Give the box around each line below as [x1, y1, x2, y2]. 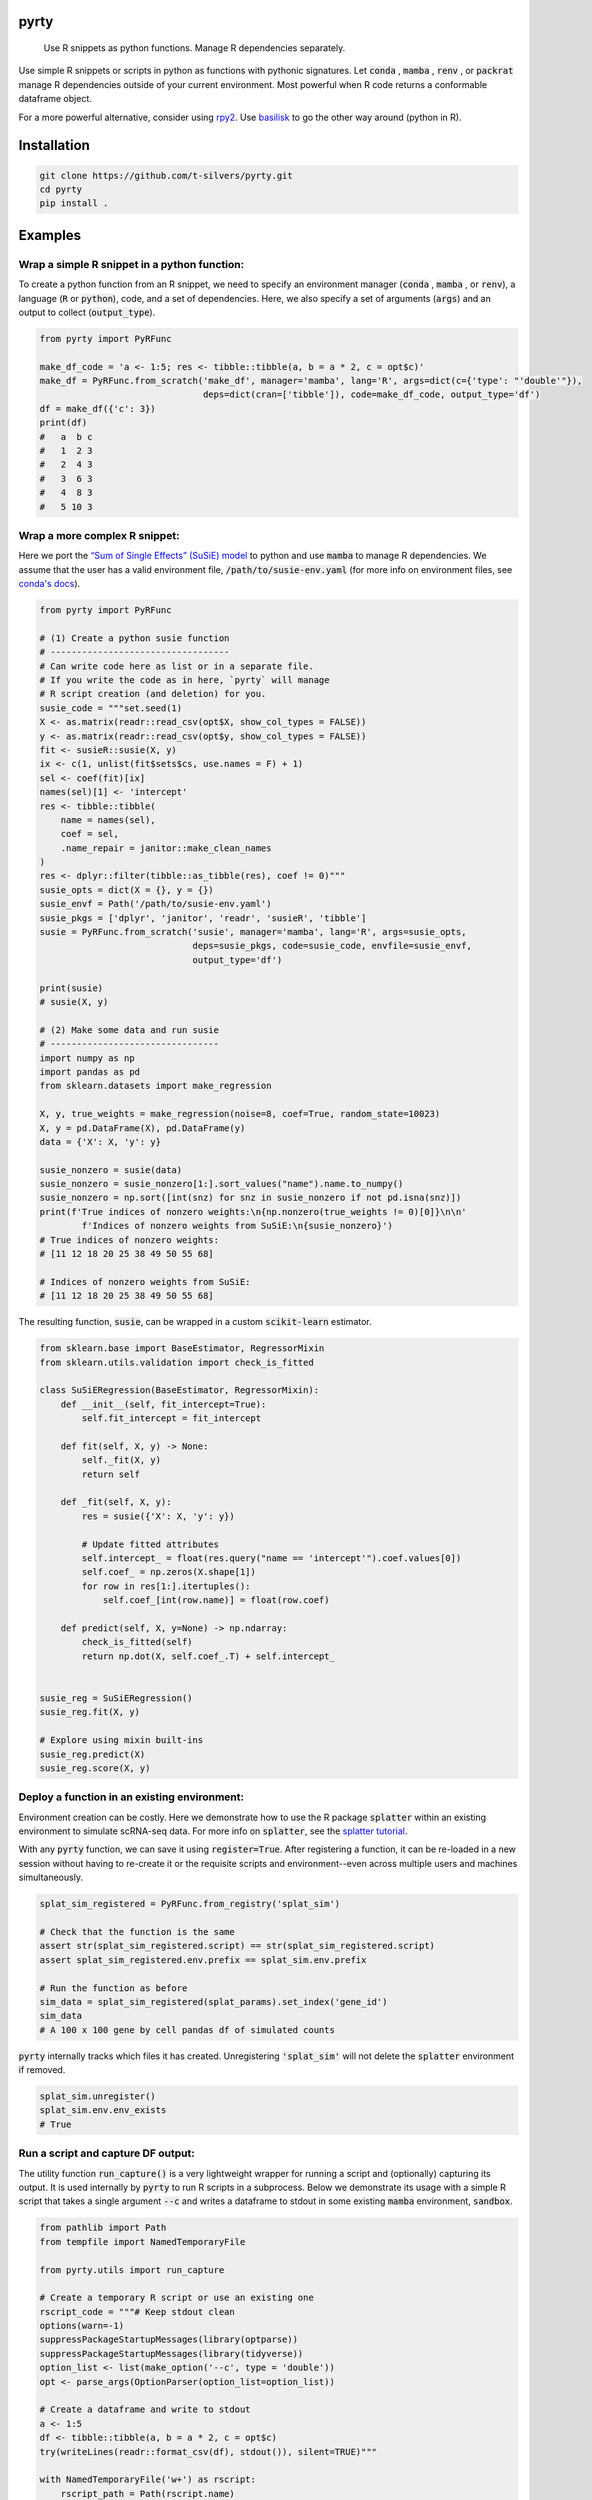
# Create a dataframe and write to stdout [39, 2404, 251, 2415]
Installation [18, 137, 90, 154]
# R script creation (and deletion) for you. [39, 688, 267, 700]
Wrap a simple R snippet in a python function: [18, 257, 245, 271]
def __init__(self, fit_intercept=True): [60, 1398, 267, 1410]
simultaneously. [18, 1871, 84, 1884]
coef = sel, [60, 828, 120, 840]
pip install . [39, 198, 109, 209]
